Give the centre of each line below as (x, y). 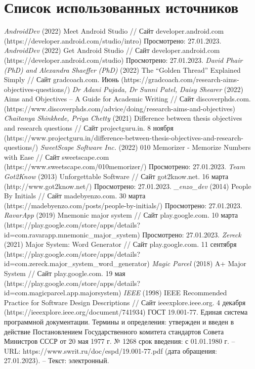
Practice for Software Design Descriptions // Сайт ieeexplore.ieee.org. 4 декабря (125, 302)
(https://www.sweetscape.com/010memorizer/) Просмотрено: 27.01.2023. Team (125, 166)
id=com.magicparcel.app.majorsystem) (63, 293)
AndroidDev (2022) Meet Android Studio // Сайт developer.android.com (114, 31)
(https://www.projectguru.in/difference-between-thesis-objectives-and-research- (124, 137)
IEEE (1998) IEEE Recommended (175, 293)
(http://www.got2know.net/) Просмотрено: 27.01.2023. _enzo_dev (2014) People (128, 186)
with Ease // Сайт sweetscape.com (57, 157)
